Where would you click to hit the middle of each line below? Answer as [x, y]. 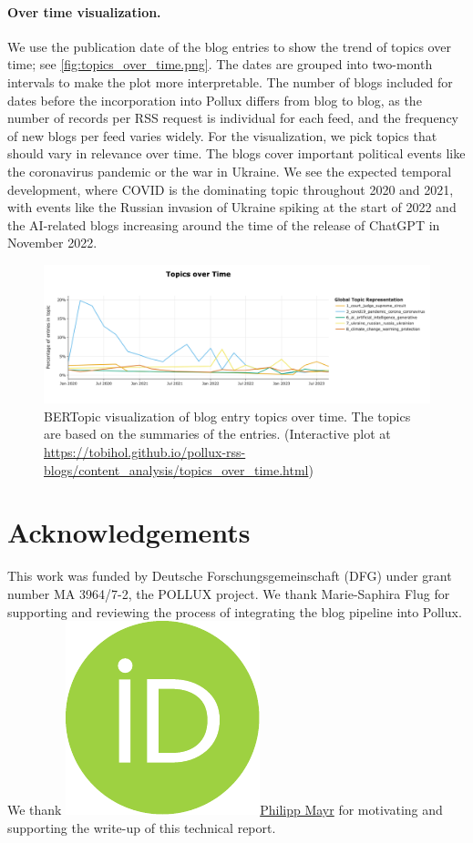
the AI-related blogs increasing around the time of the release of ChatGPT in [224, 224]
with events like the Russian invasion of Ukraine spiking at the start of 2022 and [232, 207]
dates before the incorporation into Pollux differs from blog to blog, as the [215, 100]
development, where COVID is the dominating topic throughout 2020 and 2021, [231, 189]
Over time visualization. [84, 11]
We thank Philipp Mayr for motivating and [225, 810]
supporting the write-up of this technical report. [142, 827]
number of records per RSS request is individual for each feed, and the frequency [233, 118]
